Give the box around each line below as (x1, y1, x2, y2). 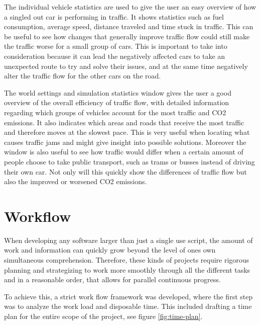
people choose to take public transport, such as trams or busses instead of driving (4, 156, 255, 167)
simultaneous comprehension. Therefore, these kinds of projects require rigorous (4, 255, 249, 265)
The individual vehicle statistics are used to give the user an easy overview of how (4, 2, 256, 12)
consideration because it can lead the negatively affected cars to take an (4, 50, 225, 61)
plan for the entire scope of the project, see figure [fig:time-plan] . (4, 310, 203, 321)
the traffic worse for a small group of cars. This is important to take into (4, 41, 227, 51)
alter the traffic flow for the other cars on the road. (4, 70, 161, 81)
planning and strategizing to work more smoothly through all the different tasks (4, 264, 250, 275)
